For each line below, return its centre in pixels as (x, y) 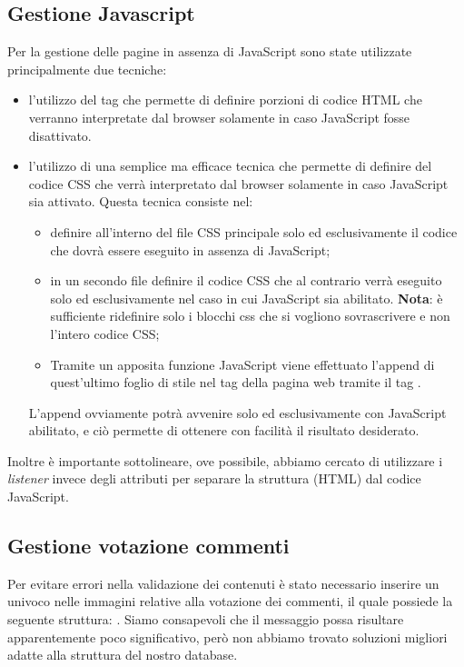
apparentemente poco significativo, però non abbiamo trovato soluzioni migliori (227, 637)
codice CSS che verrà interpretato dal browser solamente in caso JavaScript (238, 183)
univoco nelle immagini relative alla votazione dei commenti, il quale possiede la (230, 601)
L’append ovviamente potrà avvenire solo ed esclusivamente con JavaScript (237, 412)
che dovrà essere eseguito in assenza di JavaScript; (190, 249)
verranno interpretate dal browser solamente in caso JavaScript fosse (219, 117)
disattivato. (60, 135)
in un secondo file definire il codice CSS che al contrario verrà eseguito (246, 280)
